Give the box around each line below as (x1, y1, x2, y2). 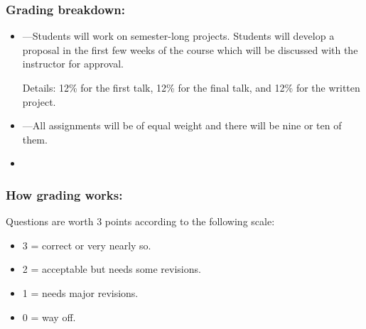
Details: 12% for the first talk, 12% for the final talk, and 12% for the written (22, 80, 360, 95)
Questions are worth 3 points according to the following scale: (6, 214, 275, 229)
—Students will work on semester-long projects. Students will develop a (22, 28, 335, 43)
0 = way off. (22, 309, 76, 324)
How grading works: (6, 185, 123, 203)
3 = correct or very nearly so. (22, 237, 151, 252)
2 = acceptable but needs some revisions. (22, 261, 201, 276)
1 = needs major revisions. (22, 285, 139, 300)
